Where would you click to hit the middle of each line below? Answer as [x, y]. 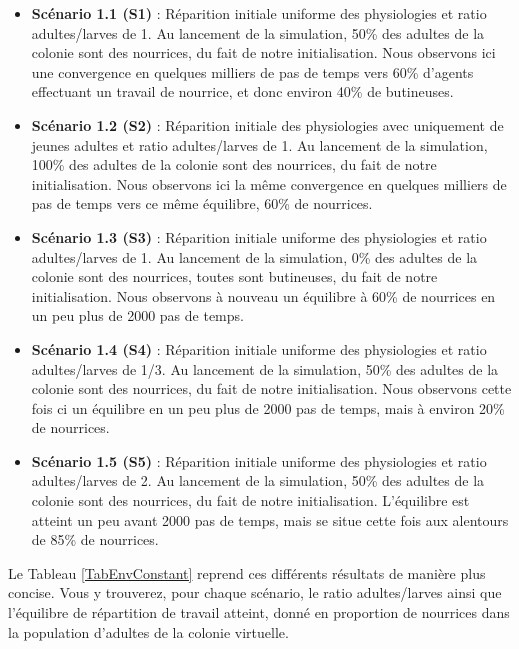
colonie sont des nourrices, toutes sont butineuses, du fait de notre [234, 276]
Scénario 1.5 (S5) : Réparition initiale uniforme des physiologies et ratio [259, 460]
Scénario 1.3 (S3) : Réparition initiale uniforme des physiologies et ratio [259, 236]
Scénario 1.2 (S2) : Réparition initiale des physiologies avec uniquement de [267, 124]
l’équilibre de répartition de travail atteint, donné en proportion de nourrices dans [259, 612]
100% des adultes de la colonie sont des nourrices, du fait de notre [234, 164]
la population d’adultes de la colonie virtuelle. [148, 631]
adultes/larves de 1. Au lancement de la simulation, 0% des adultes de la [254, 256]
